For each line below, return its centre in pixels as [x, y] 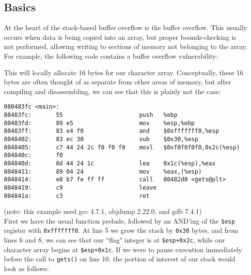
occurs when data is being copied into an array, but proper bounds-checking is [120, 37]
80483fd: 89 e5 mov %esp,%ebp [99, 123]
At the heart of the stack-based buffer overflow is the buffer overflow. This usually [126, 27]
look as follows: [26, 268]
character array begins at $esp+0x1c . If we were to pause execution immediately [123, 249]
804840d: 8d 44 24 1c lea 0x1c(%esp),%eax [110, 163]
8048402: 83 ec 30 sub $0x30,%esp [101, 139]
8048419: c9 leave [80, 187]
